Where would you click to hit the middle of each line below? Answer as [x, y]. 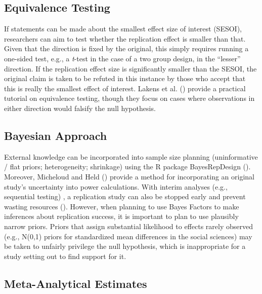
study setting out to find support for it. [65, 256]
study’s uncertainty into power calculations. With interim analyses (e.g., [116, 186]
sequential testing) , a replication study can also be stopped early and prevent [125, 196]
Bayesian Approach [56, 135]
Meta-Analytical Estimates [76, 283]
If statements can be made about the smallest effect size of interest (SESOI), [123, 29]
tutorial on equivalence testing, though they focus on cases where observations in [129, 98]
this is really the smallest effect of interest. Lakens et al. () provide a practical [125, 88]
